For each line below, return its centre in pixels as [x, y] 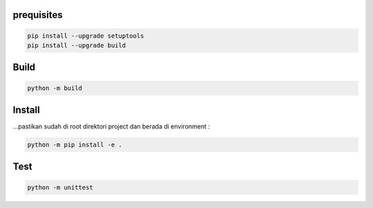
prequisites [38, 15]
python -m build [55, 88]
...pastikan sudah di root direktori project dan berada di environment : [112, 126]
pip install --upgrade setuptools [86, 36]
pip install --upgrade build [77, 45]
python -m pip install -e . [75, 145]
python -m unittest [60, 187]
